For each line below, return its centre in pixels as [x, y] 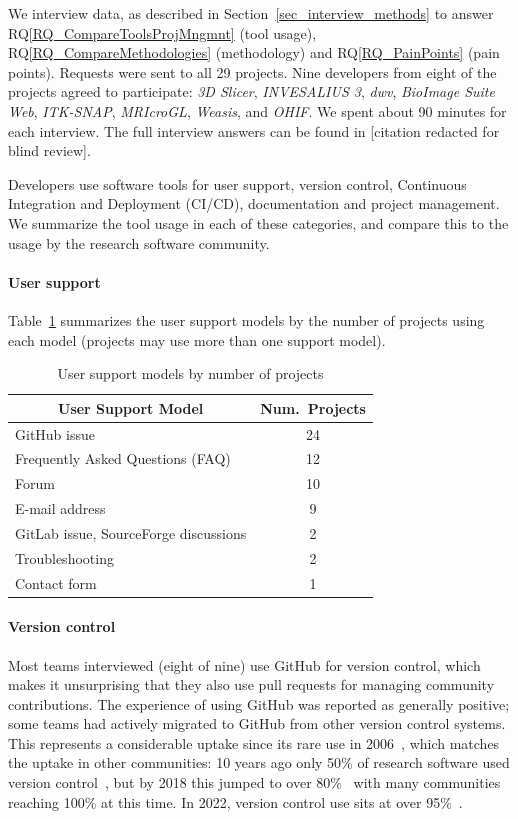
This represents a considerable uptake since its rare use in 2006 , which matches [254, 742]
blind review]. [49, 150]
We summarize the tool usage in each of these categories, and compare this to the [258, 222]
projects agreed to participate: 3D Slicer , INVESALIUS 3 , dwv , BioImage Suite [251, 91]
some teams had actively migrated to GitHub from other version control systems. [257, 723]
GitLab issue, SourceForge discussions [131, 532]
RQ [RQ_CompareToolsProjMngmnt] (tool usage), [162, 32]
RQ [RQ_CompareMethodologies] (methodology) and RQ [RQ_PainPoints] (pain [254, 52]
